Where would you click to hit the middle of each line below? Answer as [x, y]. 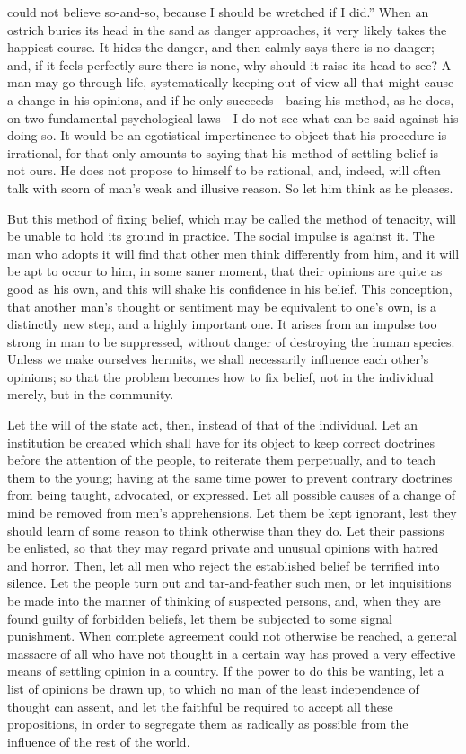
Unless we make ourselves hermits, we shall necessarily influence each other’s [218, 359]
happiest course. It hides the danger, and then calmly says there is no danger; [221, 47]
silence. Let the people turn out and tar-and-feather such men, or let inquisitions [229, 583]
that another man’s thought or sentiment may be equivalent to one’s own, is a [222, 306]
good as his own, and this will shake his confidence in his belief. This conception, [230, 288]
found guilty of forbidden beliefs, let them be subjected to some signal [200, 618]
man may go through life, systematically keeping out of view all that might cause [231, 82]
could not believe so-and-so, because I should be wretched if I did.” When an [218, 12]
